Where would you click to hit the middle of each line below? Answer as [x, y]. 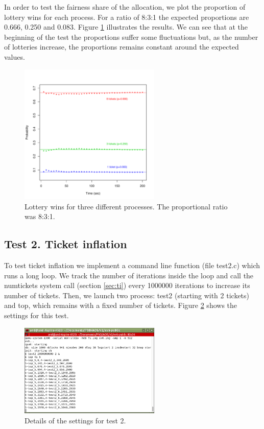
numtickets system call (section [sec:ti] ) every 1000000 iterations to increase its [127, 285]
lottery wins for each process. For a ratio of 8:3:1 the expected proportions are [127, 17]
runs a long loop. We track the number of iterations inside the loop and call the [129, 275]
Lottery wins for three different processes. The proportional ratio [126, 206]
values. [15, 56]
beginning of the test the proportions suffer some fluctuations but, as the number [131, 37]
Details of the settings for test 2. [75, 420]
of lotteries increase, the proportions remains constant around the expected [122, 47]
